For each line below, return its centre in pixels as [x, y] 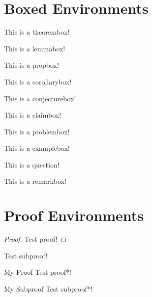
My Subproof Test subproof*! [48, 288]
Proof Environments [74, 215]
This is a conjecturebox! [40, 98]
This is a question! [32, 164]
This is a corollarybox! [38, 81]
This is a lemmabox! [35, 48]
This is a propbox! [31, 65]
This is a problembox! [37, 131]
